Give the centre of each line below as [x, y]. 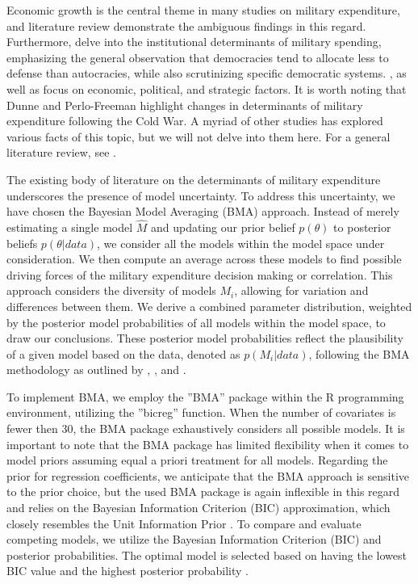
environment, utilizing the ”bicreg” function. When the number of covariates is [201, 412]
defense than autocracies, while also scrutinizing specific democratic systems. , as [207, 73]
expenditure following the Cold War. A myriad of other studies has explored [195, 121]
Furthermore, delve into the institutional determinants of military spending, [194, 42]
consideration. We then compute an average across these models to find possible [204, 259]
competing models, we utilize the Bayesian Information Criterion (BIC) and [194, 539]
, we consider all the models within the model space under [241, 243]
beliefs [22, 243]
